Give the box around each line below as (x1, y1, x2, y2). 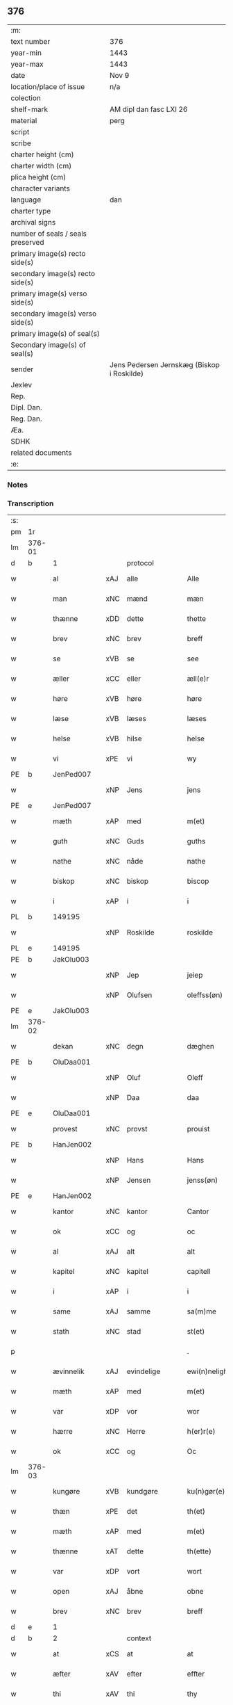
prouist (187, 1124, 210, 1134)
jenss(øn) (187, 1175, 218, 1185)
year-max (10, 59, 44, 69)
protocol (126, 558, 155, 568)
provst (126, 1124, 148, 1134)
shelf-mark (10, 104, 49, 114)
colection (10, 93, 42, 103)
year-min (10, 48, 42, 58)
